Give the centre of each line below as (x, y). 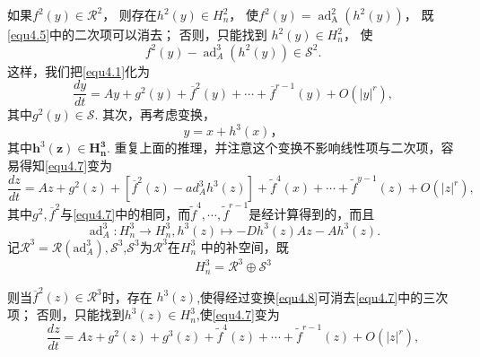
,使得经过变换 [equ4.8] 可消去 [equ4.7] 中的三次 (323, 296)
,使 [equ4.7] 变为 (238, 314)
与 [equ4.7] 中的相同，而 (126, 213)
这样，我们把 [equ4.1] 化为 (79, 70)
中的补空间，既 (244, 246)
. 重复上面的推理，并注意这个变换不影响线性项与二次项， (274, 148)
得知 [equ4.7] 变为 (66, 165)
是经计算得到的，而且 (312, 213)
